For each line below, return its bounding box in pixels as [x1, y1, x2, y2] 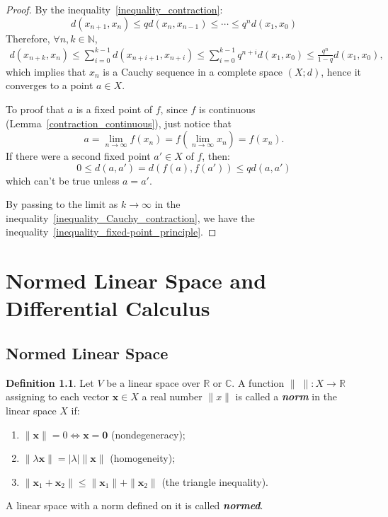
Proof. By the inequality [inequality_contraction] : [6, 2, 223, 16]
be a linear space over [106, 375, 200, 390]
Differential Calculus [6, 294, 210, 323]
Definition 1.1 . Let [6, 375, 94, 390]
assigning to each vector [6, 389, 110, 404]
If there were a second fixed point [6, 149, 151, 163]
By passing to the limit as [6, 197, 118, 211]
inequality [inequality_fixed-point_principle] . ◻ [6, 224, 217, 239]
